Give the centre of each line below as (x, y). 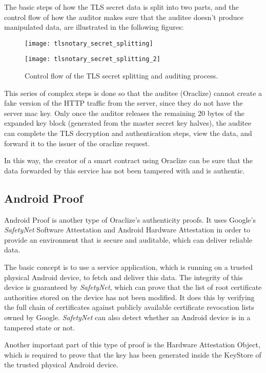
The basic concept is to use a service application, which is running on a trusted (129, 267)
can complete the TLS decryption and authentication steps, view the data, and (128, 133)
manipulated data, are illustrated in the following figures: (94, 27)
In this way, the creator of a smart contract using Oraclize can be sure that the (129, 160)
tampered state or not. (40, 327)
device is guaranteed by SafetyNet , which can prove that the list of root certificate (133, 287)
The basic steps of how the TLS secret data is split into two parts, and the (121, 7)
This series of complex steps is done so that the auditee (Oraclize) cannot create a (133, 93)
